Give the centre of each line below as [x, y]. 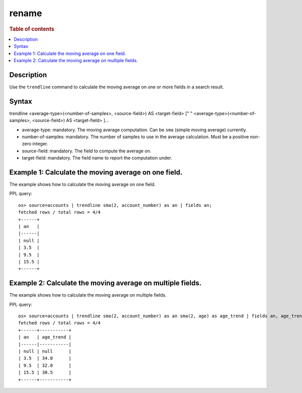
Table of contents [32, 29]
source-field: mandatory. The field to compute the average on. [87, 151]
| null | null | [45, 351]
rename [26, 13]
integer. [40, 144]
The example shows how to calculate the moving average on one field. [83, 185]
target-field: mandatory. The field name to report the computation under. [97, 158]
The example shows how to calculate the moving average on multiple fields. [88, 295]
